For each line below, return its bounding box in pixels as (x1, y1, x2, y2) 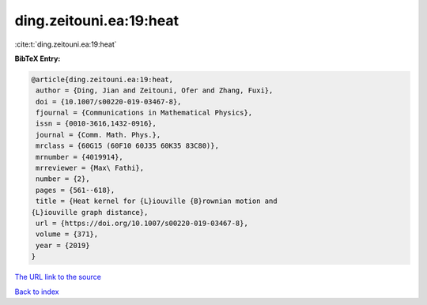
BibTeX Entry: (14, 54, 61, 63)
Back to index (14, 287, 59, 296)
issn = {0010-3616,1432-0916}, (36, 119, 157, 128)
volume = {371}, (36, 230, 99, 239)
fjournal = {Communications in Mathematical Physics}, (36, 108, 253, 118)
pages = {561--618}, (36, 186, 115, 194)
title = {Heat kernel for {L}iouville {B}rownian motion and (36, 197, 278, 205)
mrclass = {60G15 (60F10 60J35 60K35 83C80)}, (36, 141, 219, 150)
